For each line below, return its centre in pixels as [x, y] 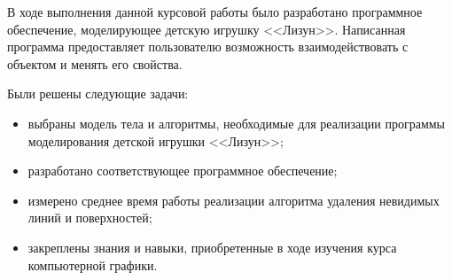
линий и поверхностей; [90, 218]
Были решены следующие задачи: [98, 93]
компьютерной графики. [93, 264]
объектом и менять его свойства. [95, 63]
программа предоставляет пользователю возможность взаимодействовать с [208, 47]
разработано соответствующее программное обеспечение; [183, 171]
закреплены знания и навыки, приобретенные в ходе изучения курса [212, 247]
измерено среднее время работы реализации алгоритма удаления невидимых [234, 200]
